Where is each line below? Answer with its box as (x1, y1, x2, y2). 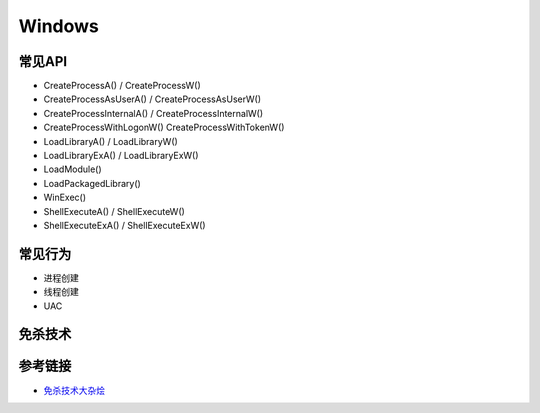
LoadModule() (43, 163, 102, 175)
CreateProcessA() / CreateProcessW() (43, 80, 202, 92)
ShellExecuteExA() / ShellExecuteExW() (43, 219, 206, 231)
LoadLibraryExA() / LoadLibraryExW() (43, 150, 199, 162)
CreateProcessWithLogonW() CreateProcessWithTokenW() (43, 121, 285, 134)
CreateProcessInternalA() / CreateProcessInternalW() (43, 107, 264, 119)
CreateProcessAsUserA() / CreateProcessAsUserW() (43, 93, 262, 105)
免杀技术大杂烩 (43, 384, 105, 396)
